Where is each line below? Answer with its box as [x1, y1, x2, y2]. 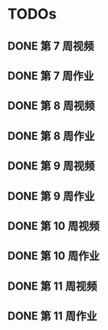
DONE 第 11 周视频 [7, 279, 98, 293]
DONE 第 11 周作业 [7, 309, 98, 324]
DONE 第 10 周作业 [7, 249, 100, 263]
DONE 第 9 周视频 [7, 159, 95, 173]
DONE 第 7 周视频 [7, 39, 94, 53]
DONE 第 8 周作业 [7, 129, 95, 142]
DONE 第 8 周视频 [7, 99, 95, 113]
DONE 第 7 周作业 [7, 69, 94, 82]
